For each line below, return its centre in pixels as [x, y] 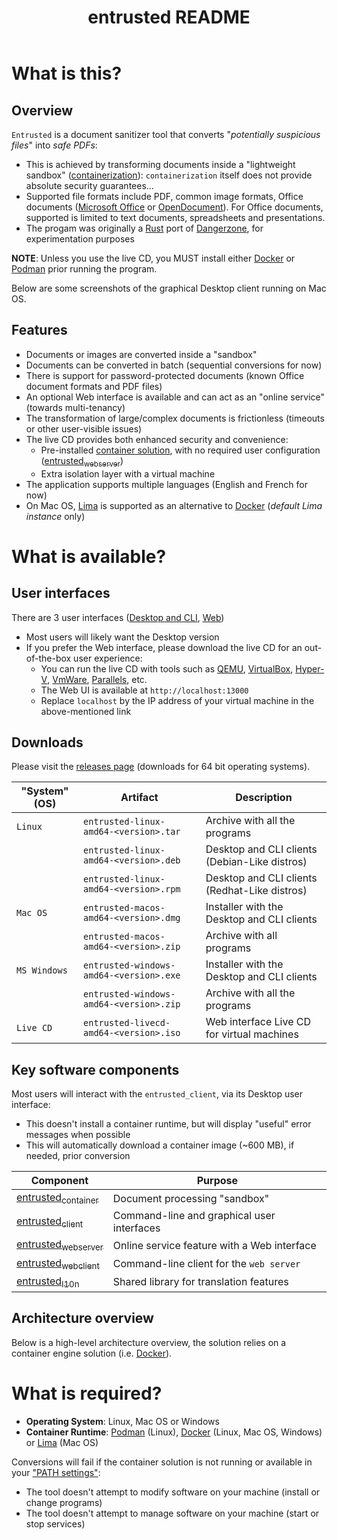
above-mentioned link [86, 711]
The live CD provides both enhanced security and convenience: [157, 439]
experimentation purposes [80, 239]
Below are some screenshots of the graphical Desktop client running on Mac [169, 288]
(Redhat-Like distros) [256, 891]
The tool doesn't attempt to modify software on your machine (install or [173, 1492]
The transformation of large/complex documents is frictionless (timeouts [175, 418]
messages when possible [78, 1135]
